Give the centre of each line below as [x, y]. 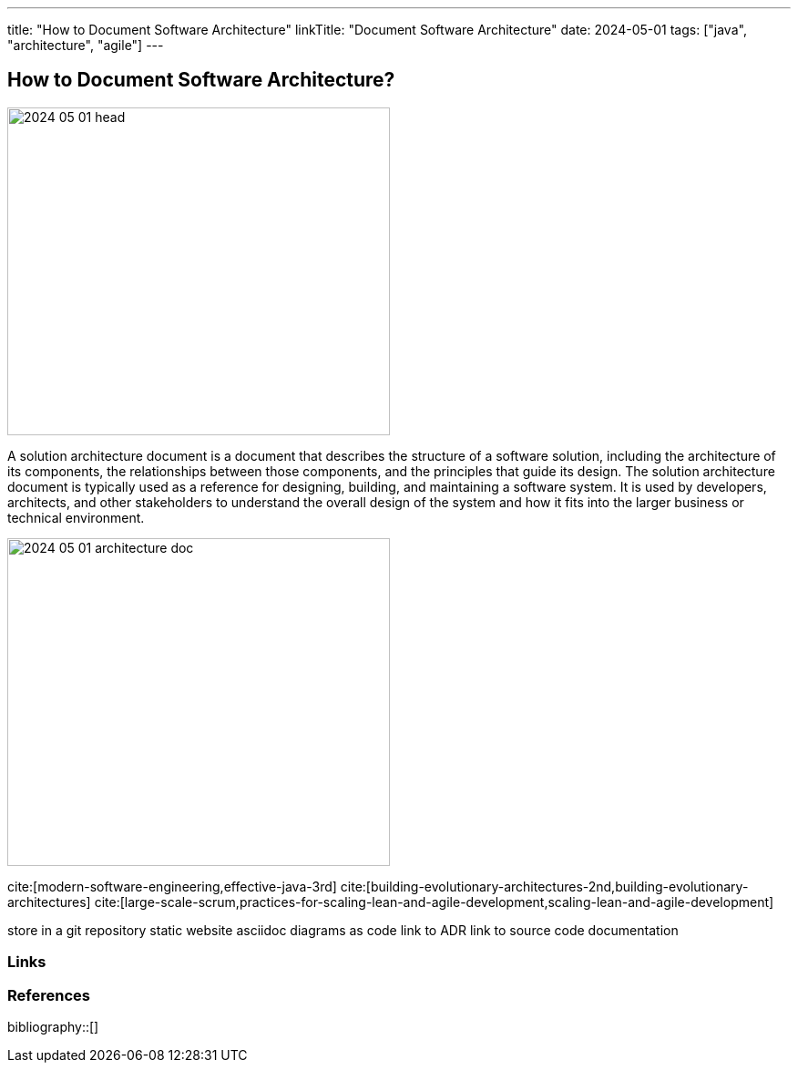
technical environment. [76, 517]
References [49, 995]
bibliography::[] [53, 1026]
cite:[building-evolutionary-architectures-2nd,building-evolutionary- [544, 886]
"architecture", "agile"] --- [86, 45]
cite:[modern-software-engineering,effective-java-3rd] [172, 886]
